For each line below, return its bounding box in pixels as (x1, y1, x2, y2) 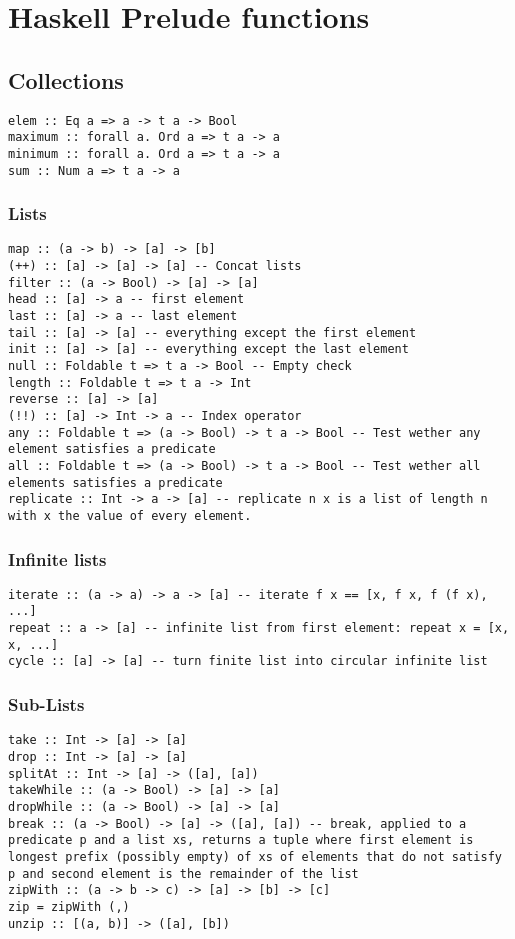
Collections (8, 64, 124, 95)
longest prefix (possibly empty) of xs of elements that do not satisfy (8, 849, 502, 864)
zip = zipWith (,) (8, 899, 130, 914)
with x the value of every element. (8, 508, 252, 523)
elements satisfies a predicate (8, 475, 223, 490)
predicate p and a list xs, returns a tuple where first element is (8, 833, 474, 848)
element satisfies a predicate (8, 442, 216, 457)
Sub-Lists (8, 692, 85, 716)
